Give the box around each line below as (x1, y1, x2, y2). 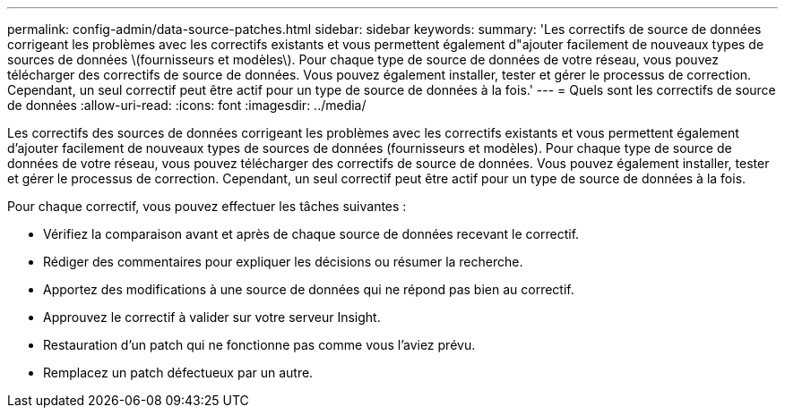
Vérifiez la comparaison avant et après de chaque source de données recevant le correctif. (43, 226, 580, 241)
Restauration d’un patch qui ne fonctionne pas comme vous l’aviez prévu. (43, 337, 476, 352)
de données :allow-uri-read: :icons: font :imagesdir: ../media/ (7, 97, 367, 113)
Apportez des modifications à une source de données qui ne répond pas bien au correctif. (43, 282, 574, 297)
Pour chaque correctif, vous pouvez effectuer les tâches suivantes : (7, 199, 407, 214)
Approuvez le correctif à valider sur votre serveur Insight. (43, 309, 381, 325)
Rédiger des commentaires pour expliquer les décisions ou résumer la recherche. (43, 254, 523, 269)
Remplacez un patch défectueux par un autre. (43, 365, 314, 380)
